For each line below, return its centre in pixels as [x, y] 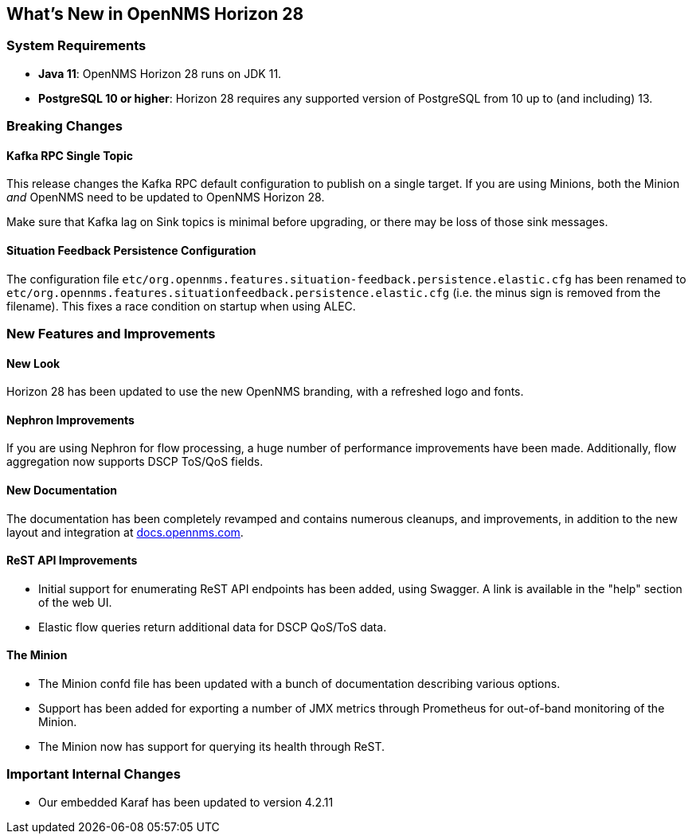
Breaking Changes [65, 126]
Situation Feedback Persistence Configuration [131, 250]
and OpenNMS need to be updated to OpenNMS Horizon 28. [166, 197]
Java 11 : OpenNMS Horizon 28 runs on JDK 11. [160, 73]
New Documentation [62, 490]
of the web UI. [75, 602]
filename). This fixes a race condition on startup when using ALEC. [181, 306]
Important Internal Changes [94, 774]
